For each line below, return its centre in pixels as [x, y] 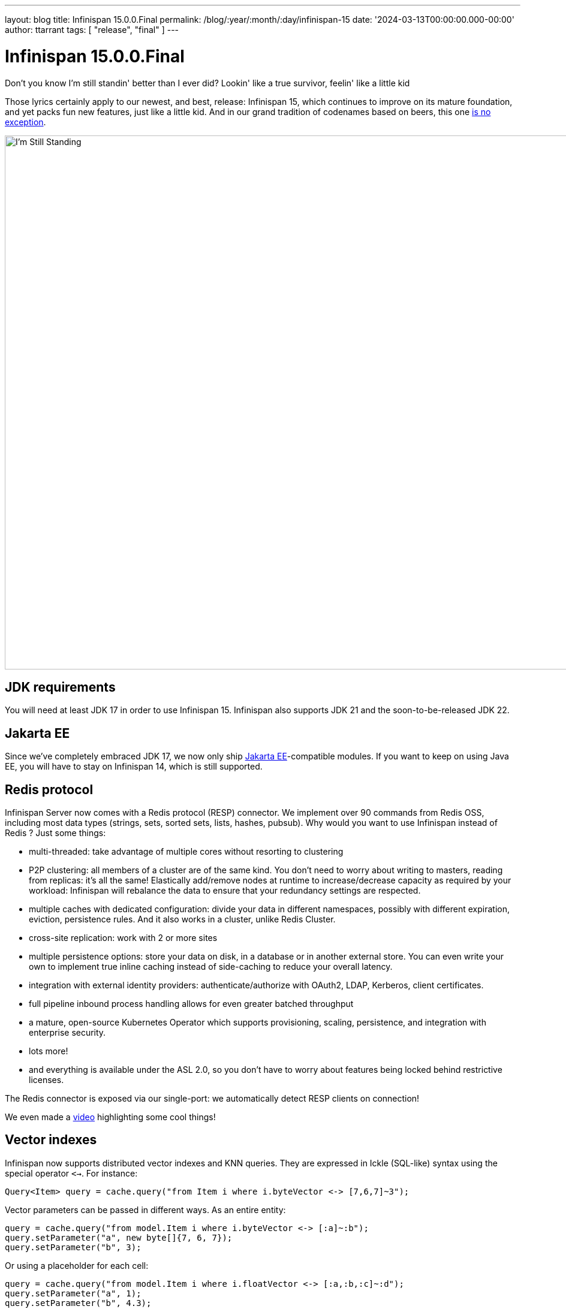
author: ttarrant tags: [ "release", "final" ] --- [92, 30]
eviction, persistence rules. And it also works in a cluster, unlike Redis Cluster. [182, 919]
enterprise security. [67, 1033]
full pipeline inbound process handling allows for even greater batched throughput [191, 1004]
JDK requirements [60, 687]
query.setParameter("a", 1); [73, 1293]
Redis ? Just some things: [55, 833]
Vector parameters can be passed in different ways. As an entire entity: [145, 1210]
